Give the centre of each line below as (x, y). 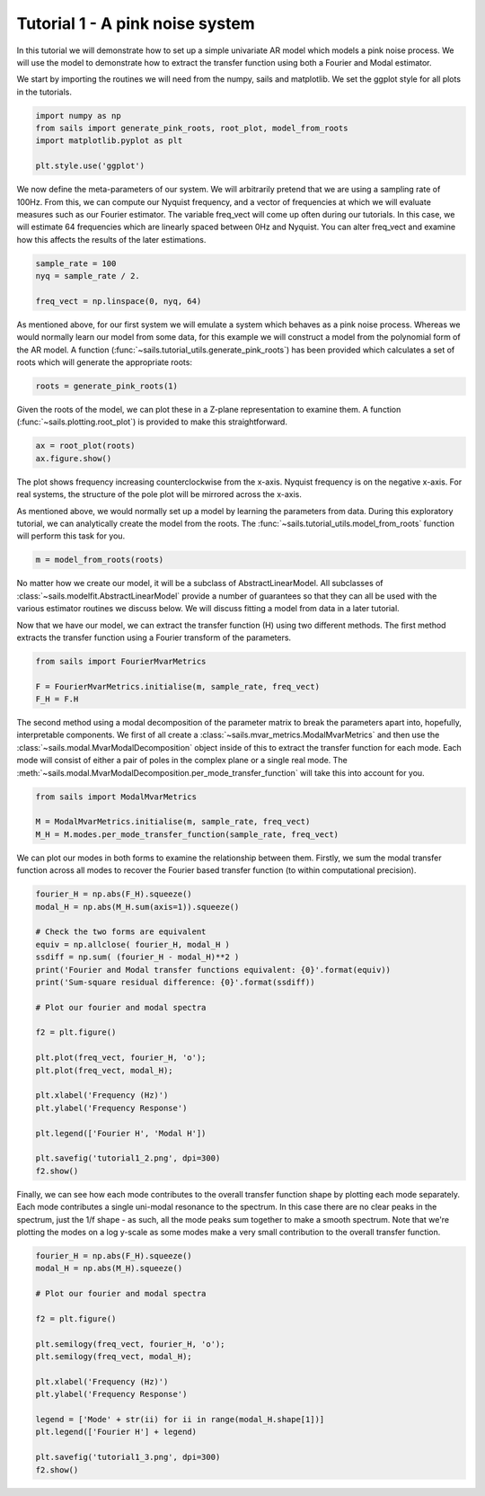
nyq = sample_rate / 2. (88, 276)
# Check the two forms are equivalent (121, 932)
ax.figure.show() (74, 458)
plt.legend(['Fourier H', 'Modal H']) (121, 1133)
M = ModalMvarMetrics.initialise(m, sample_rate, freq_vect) (173, 822)
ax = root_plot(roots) (85, 446)
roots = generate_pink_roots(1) (107, 386)
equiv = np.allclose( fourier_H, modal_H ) (133, 944)
